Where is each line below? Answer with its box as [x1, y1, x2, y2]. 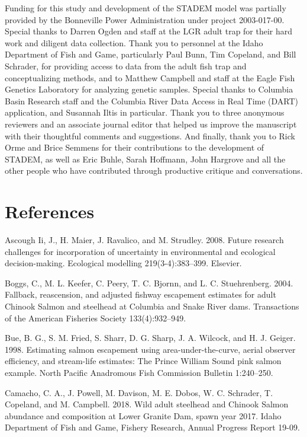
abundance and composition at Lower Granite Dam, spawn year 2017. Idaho [5, 409, 282, 422]
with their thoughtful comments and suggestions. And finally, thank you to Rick [5, 129, 295, 142]
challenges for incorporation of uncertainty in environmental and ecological [5, 245, 276, 257]
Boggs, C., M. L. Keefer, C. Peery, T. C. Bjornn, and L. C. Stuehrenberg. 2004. [5, 276, 293, 289]
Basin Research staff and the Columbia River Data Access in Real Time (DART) [5, 94, 299, 107]
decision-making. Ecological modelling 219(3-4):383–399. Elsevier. [5, 257, 242, 269]
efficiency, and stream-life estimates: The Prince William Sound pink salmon [5, 355, 282, 367]
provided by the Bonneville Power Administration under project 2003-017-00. [5, 13, 285, 25]
